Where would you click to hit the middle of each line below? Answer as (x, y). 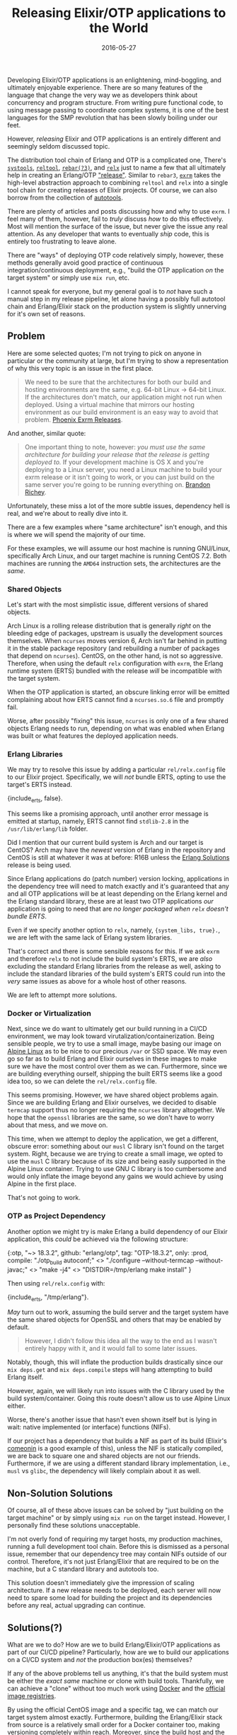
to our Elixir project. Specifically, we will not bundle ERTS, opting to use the (117, 777)
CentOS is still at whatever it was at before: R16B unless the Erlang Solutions (118, 858)
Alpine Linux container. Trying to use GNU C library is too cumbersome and (117, 1169)
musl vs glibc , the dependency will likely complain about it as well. (104, 1471)
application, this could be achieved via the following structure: (98, 1239)
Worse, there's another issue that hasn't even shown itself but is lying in (112, 1419)
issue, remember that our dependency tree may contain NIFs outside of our (117, 1554)
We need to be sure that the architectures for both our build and (117, 382)
